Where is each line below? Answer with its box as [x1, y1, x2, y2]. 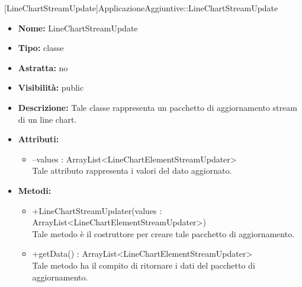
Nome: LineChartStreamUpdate [18, 21, 138, 34]
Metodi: [18, 184, 52, 196]
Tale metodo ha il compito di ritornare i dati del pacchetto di [32, 259, 255, 271]
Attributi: [18, 133, 59, 145]
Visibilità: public [18, 81, 84, 94]
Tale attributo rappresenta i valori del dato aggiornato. [32, 164, 232, 177]
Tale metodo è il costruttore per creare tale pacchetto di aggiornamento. [32, 227, 295, 240]
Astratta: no [18, 61, 68, 74]
